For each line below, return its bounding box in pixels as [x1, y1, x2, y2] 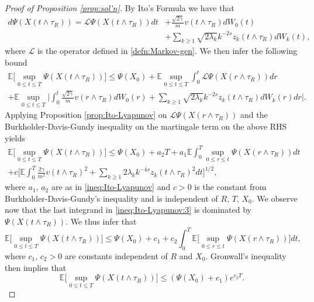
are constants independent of [64, 249, 168, 262]
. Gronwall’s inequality [205, 249, 287, 262]
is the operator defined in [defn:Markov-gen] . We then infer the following [37, 45, 298, 57]
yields [5, 131, 25, 144]
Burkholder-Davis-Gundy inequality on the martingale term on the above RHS [5, 120, 287, 132]
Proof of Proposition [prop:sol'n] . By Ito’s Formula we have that [5, 2, 234, 13]
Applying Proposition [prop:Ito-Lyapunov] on [5, 108, 167, 121]
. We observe [251, 192, 298, 204]
